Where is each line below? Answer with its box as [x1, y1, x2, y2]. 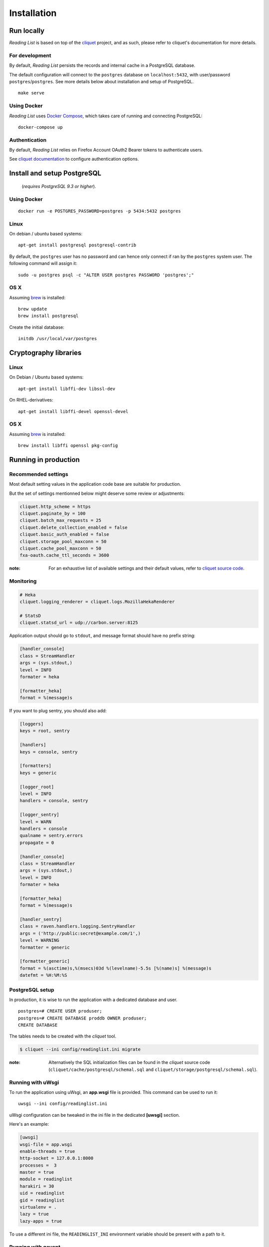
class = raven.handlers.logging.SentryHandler [19, 923, 135, 929]
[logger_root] [19, 784, 54, 790]
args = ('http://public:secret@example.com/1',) [19, 930, 141, 936]
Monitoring [9, 578, 37, 585]
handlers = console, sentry [19, 798, 88, 804]
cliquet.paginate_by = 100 [19, 510, 86, 516]
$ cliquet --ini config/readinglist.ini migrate [19, 1046, 141, 1052]
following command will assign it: [9, 260, 77, 266]
